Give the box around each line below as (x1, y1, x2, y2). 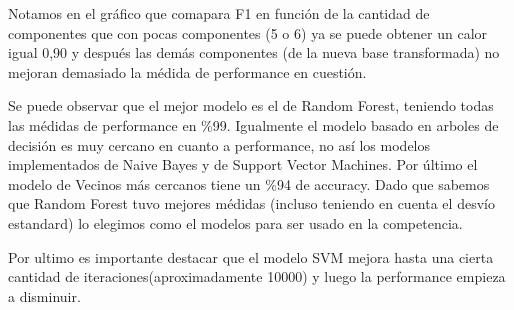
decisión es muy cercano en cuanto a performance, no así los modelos (8, 134, 431, 155)
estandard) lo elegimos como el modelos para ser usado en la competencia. (8, 212, 463, 233)
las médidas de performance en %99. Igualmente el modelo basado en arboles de (8, 114, 499, 135)
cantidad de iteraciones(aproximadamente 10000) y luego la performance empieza (8, 266, 506, 287)
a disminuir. (8, 285, 81, 306)
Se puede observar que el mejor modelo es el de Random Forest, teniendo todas (8, 95, 494, 116)
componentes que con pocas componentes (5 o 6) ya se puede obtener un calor (8, 22, 488, 43)
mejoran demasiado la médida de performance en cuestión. (8, 61, 367, 82)
